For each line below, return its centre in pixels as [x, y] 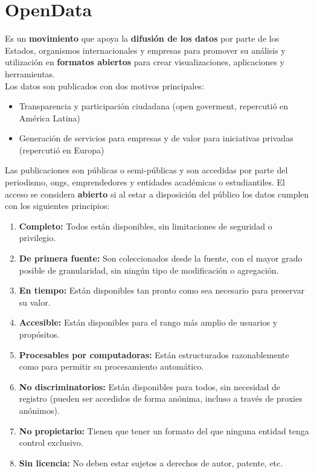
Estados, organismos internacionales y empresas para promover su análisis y [145, 50]
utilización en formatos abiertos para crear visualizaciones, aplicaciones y [145, 62]
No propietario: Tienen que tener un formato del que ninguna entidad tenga [164, 430]
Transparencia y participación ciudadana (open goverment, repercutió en [154, 106]
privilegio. [37, 238]
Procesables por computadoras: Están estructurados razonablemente [154, 354]
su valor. [35, 302]
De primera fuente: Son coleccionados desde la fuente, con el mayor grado [161, 258]
